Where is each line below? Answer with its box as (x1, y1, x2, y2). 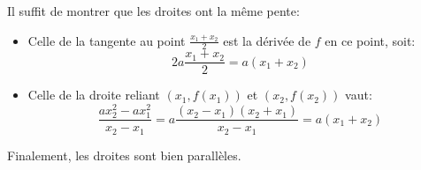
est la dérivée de (223, 31, 311, 49)
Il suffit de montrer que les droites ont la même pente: (7, 2, 300, 19)
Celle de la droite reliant (27, 85, 160, 104)
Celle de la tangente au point (27, 31, 186, 49)
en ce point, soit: (325, 31, 416, 49)
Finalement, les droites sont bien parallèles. (7, 145, 241, 164)
